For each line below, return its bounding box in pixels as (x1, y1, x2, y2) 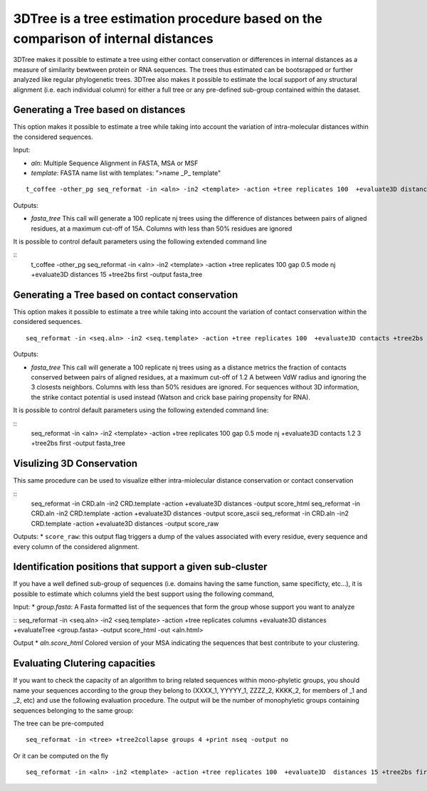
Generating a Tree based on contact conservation (13, 288, 238, 300)
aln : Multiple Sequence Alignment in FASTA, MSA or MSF (31, 159, 199, 167)
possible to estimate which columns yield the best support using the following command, (13, 590, 274, 598)
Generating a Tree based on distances (13, 104, 186, 116)
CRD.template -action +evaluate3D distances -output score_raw (31, 519, 219, 528)
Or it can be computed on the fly (13, 751, 109, 760)
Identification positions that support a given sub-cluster (13, 561, 268, 573)
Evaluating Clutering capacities (13, 657, 156, 669)
